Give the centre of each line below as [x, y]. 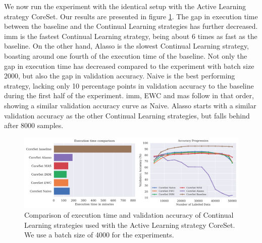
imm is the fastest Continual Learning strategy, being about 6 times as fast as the [131, 36]
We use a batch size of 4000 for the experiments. [99, 235]
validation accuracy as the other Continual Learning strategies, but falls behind [127, 115]
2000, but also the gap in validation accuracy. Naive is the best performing [120, 76]
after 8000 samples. [34, 125]
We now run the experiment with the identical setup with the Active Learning [125, 6]
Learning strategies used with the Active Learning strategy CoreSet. [130, 225]
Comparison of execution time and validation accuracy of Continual [129, 215]
